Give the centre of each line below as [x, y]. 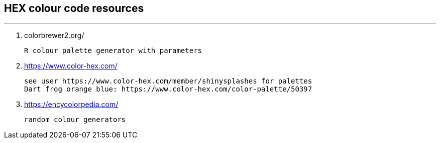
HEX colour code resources [74, 8]
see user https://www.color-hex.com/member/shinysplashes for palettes [168, 81]
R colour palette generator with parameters [113, 51]
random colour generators [75, 120]
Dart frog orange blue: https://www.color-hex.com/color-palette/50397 [168, 89]
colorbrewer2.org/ [54, 35]
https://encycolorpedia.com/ [71, 104]
